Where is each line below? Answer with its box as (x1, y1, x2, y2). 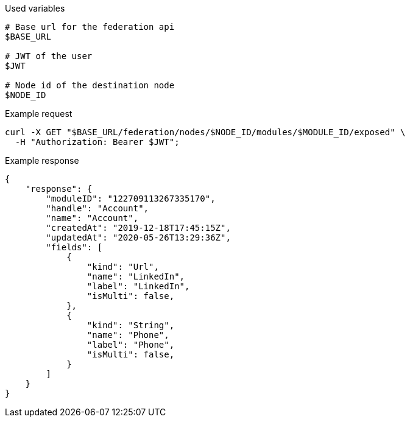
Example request (5, 108, 72, 119)
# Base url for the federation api (5, 22, 175, 32)
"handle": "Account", (46, 203, 149, 213)
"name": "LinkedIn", (87, 272, 185, 281)
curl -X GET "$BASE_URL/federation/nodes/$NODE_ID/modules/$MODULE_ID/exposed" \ (5, 127, 406, 137)
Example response (5, 155, 79, 166)
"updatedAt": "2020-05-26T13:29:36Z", (46, 233, 231, 242)
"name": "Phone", (87, 330, 169, 340)
